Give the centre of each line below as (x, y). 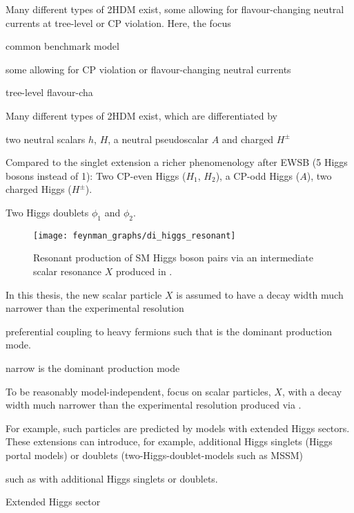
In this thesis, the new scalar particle (84, 294)
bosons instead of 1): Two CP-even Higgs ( (96, 175)
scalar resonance (67, 271)
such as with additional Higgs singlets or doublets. (112, 478)
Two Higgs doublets (47, 212)
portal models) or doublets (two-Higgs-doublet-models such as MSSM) (155, 455)
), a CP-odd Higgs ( (258, 175)
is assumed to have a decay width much (260, 294)
